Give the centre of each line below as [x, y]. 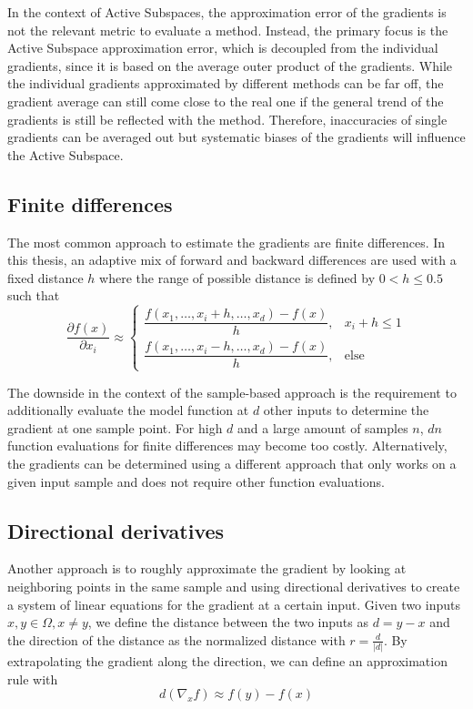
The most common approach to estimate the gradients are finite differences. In [226, 242]
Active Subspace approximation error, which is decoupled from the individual [223, 48]
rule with [33, 679]
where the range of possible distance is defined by [237, 277]
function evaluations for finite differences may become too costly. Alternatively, [227, 446]
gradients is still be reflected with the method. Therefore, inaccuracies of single [227, 119]
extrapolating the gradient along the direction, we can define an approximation [227, 661]
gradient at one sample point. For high [115, 427]
